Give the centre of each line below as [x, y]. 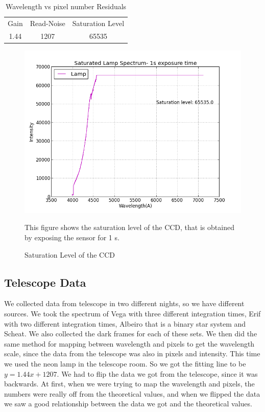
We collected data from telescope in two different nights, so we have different [124, 303]
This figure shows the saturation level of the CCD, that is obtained [129, 227]
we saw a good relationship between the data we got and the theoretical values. [128, 404]
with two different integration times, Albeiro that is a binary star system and [125, 323]
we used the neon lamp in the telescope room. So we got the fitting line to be [125, 363]
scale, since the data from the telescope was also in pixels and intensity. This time [132, 353]
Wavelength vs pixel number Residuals [66, 6]
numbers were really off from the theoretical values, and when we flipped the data [132, 393]
